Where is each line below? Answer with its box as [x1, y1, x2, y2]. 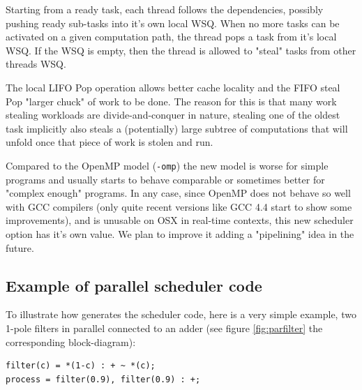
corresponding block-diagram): [6, 334, 136, 349]
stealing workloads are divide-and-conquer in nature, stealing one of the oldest [6, 107, 340, 122]
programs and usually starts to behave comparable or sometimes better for [6, 172, 325, 186]
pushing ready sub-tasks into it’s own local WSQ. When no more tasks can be [6, 15, 340, 30]
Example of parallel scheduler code [6, 274, 262, 296]
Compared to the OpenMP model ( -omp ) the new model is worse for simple [6, 158, 329, 172]
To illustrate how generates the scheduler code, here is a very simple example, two [6, 307, 356, 322]
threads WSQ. [6, 57, 66, 71]
